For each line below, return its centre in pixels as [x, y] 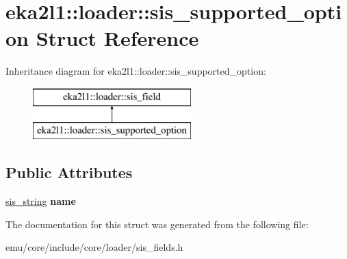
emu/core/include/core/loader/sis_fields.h [94, 247]
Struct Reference [117, 38]
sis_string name [41, 201]
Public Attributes [69, 172]
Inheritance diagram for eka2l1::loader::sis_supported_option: [136, 71]
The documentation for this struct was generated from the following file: [157, 224]
